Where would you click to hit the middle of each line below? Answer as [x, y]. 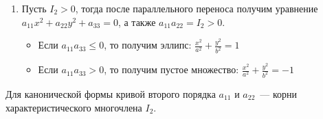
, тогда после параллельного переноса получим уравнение [197, 8]
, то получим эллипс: [148, 45]
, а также [137, 22]
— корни [279, 93]
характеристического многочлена [74, 107]
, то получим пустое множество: [171, 69]
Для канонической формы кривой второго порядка [111, 93]
